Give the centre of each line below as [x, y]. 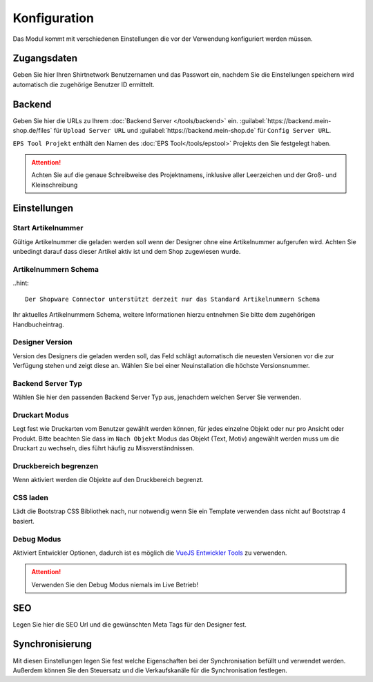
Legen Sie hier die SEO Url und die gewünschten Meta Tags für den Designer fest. [130, 624]
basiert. [23, 521]
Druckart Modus [41, 415]
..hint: [21, 283]
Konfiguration [54, 18]
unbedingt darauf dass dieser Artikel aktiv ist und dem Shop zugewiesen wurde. [127, 252]
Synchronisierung [52, 644]
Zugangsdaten [45, 58]
